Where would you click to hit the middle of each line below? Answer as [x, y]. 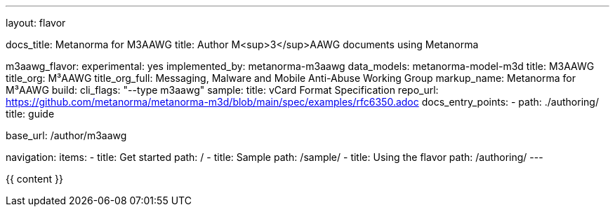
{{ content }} [34, 179]
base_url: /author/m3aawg [66, 135]
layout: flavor [36, 23]
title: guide [30, 114]
